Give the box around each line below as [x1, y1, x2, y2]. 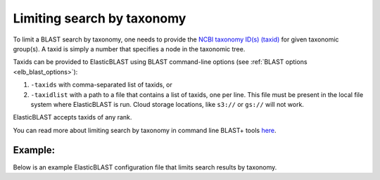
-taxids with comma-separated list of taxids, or [30, 81, 172, 89]
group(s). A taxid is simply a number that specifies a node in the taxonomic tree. [13, 44, 246, 53]
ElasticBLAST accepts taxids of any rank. [13, 113, 132, 122]
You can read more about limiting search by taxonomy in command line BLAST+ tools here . [13, 126, 277, 134]
